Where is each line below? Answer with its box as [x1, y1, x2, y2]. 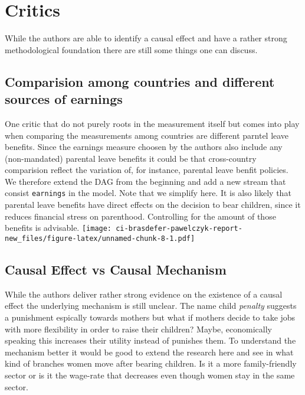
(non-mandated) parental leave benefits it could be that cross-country [5, 152, 257, 164]
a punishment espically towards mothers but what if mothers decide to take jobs [5, 311, 296, 324]
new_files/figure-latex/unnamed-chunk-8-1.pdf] [5, 234, 195, 243]
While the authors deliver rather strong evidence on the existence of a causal [5, 288, 283, 300]
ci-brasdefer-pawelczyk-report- [116, 224, 242, 233]
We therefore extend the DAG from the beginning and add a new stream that [5, 175, 286, 187]
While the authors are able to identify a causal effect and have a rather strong [5, 32, 287, 44]
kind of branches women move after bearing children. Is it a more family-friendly [5, 357, 297, 370]
